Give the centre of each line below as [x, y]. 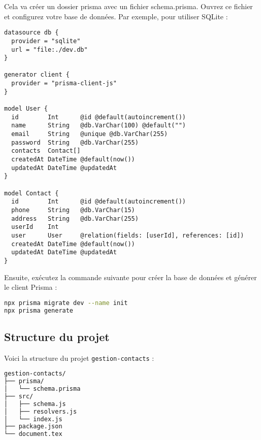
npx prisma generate [39, 310]
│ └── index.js [33, 419]
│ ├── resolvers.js [41, 411]
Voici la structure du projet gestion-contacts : [79, 358]
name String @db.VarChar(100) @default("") [99, 126]
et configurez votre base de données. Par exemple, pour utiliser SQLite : [116, 16]
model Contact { [31, 193]
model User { [26, 109]
